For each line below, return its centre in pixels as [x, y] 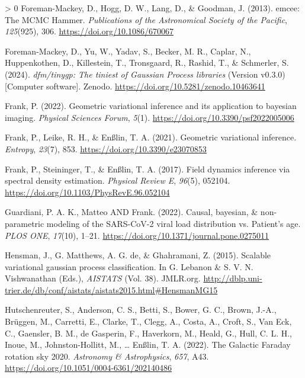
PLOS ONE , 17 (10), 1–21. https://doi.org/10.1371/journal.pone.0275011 [137, 235]
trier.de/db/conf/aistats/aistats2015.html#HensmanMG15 [111, 289]
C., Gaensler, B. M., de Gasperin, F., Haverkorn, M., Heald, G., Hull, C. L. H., [149, 333]
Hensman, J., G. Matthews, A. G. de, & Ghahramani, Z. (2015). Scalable [138, 255]
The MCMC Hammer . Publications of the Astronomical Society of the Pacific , [146, 19]
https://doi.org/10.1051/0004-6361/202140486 [89, 368]
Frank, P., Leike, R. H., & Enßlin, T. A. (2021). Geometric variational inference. [151, 137]
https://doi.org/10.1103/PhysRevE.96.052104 [87, 192]
